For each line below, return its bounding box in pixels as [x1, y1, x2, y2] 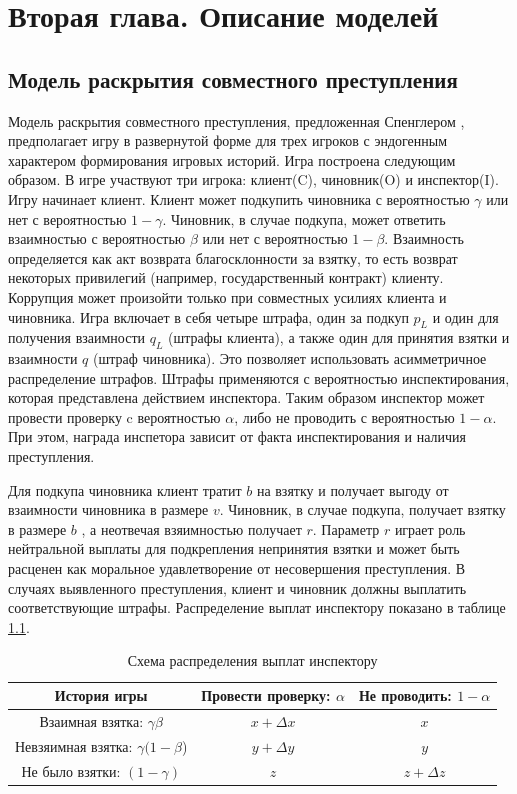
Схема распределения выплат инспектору [127, 650, 378, 671]
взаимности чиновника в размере [8, 499, 209, 520]
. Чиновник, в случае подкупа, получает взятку [219, 499, 506, 520]
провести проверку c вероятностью [8, 406, 221, 427]
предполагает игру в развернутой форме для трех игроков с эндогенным [8, 130, 448, 151]
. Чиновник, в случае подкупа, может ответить [162, 208, 446, 229]
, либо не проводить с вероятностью [234, 406, 455, 427]
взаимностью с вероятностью [8, 228, 186, 249]
